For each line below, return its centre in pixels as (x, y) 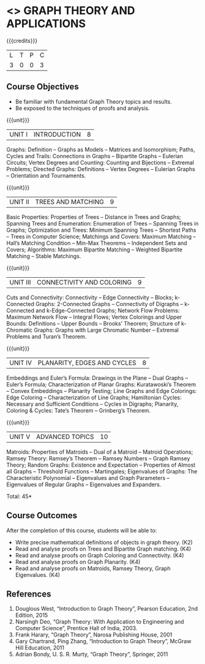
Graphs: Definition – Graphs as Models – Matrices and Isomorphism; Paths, (101, 149)
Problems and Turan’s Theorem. (47, 336)
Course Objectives (43, 87)
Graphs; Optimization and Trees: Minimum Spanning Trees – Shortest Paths (101, 230)
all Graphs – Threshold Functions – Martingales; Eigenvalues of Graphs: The (102, 471)
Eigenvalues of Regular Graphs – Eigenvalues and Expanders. (84, 484)
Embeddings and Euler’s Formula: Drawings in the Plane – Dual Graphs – (97, 378)
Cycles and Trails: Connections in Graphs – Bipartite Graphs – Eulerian (95, 156)
